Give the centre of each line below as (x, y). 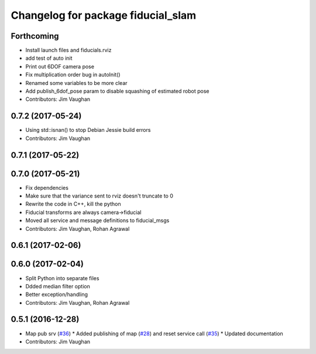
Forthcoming (35, 36)
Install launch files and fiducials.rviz (68, 50)
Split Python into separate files (62, 278)
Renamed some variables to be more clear (77, 83)
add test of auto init (49, 58)
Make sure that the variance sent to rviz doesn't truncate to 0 (99, 196)
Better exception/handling (56, 295)
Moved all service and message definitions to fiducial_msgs (97, 220)
